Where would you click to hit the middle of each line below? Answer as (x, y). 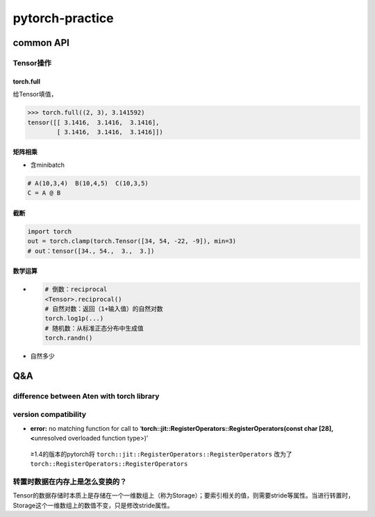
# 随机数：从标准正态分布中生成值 (94, 328)
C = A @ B (44, 193)
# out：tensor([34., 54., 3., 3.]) (91, 251)
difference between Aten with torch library (86, 396)
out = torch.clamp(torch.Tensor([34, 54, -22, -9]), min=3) (132, 241)
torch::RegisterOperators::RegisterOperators (109, 464)
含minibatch (48, 165)
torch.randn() (69, 338)
